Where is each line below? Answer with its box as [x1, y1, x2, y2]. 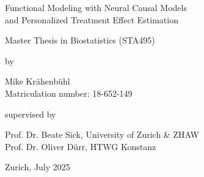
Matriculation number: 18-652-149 [5, 86, 133, 99]
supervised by [5, 107, 56, 120]
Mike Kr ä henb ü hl [5, 75, 70, 88]
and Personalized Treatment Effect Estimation [5, 13, 178, 26]
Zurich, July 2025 [5, 160, 70, 173]
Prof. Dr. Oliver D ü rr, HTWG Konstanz [5, 140, 156, 153]
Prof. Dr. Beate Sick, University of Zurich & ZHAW [5, 128, 199, 141]
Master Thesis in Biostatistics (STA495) [5, 34, 155, 47]
